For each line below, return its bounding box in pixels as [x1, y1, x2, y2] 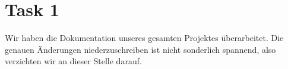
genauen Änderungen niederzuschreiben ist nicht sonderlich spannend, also [5, 43, 276, 55]
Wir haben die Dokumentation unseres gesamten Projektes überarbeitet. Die [5, 32, 284, 44]
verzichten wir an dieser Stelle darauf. [5, 55, 142, 67]
